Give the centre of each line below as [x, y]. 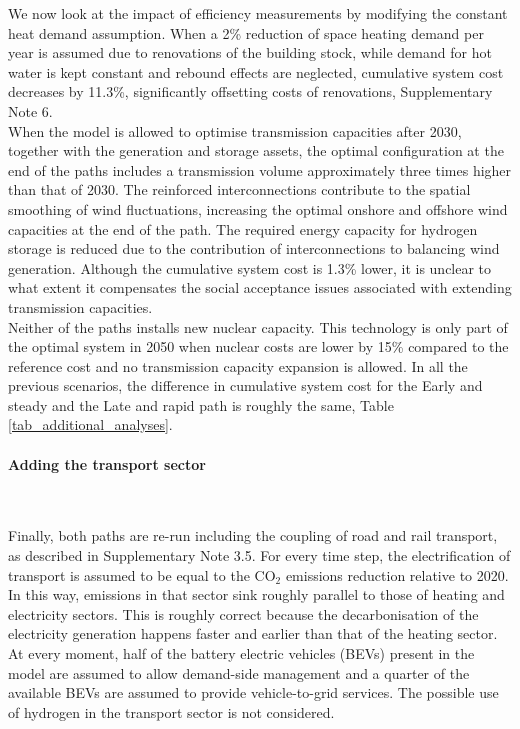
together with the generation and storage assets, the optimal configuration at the [256, 150]
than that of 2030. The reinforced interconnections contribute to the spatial [239, 189]
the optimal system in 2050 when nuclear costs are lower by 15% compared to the [258, 346]
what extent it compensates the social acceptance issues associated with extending [260, 287]
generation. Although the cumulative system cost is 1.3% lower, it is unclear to [250, 267]
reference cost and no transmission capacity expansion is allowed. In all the [238, 365]
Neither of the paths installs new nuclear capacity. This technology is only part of [258, 326]
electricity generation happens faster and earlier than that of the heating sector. [253, 633]
